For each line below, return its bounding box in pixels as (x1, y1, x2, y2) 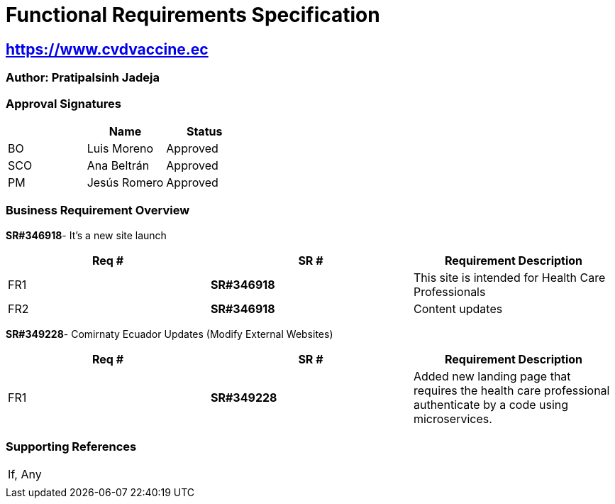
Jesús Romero (87, 175, 164, 190)
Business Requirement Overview (6, 203, 190, 218)
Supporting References (6, 439, 137, 454)
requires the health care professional (413, 383, 610, 398)
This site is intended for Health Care (413, 270, 606, 285)
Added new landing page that (413, 368, 571, 383)
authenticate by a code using (413, 397, 569, 412)
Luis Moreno (87, 141, 154, 155)
